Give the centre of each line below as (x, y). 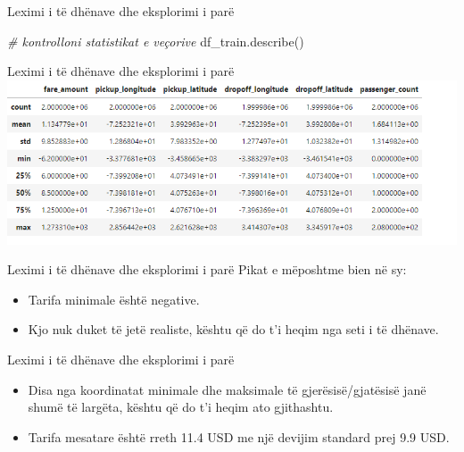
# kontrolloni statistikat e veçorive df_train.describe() (156, 41)
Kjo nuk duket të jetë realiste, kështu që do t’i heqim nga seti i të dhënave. (233, 329)
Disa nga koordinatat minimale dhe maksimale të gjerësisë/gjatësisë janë (227, 389)
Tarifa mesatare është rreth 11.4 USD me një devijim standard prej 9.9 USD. (239, 436)
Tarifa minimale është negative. (114, 299)
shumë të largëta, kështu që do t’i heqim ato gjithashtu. (181, 407)
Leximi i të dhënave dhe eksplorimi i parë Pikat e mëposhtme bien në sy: (207, 269)
